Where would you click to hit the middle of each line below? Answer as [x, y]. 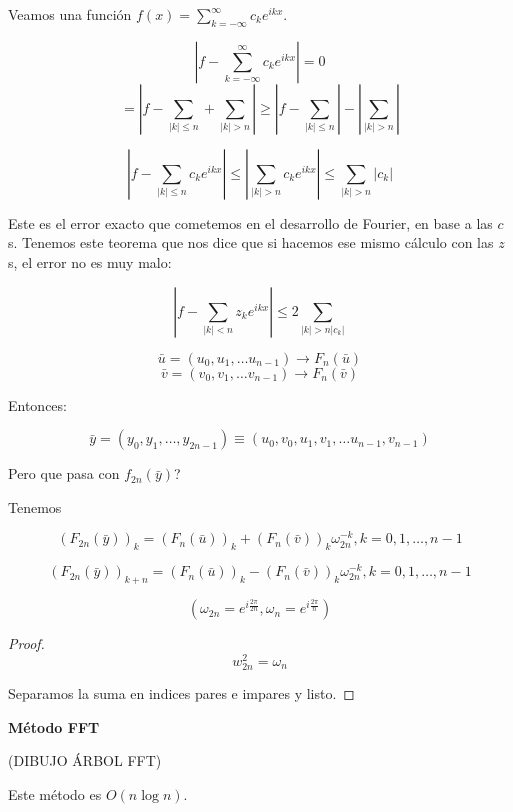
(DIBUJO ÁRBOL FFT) [85, 760]
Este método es [55, 793]
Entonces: [37, 404]
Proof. [26, 643]
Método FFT [54, 726]
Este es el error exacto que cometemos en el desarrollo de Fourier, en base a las [250, 222]
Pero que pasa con [64, 473]
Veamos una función [70, 14]
